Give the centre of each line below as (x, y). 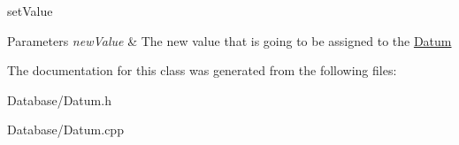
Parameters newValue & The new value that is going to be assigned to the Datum (229, 40)
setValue (30, 11)
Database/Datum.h (59, 99)
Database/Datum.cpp (65, 130)
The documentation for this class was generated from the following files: (202, 70)
